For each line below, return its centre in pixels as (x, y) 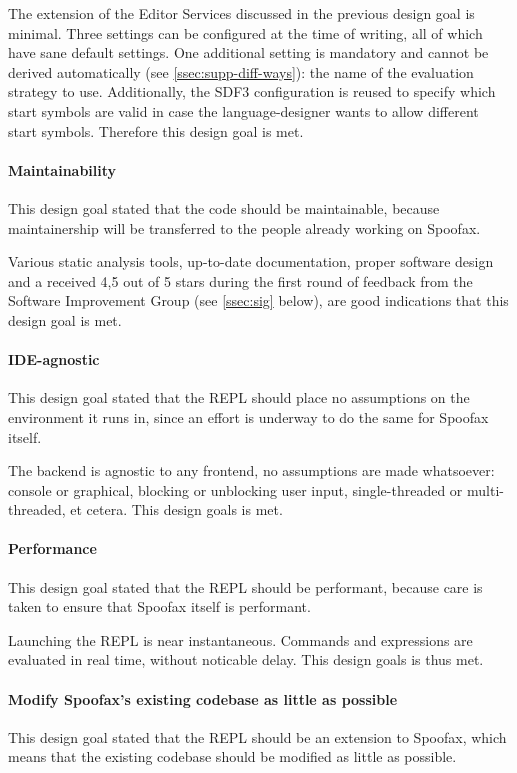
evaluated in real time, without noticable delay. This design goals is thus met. (246, 659)
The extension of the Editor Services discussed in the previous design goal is (241, 13)
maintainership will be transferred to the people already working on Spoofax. (244, 227)
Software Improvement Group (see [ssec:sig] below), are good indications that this (258, 300)
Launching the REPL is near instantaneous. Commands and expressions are (240, 639)
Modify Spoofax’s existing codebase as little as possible (203, 698)
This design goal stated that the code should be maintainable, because (224, 207)
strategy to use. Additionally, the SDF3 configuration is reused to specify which (252, 91)
